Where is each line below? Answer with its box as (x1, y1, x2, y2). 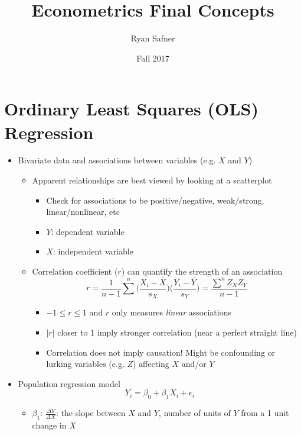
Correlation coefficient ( (32, 265, 118, 277)
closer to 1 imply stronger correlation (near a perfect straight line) (57, 326, 297, 338)
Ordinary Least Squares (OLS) (4, 96, 259, 121)
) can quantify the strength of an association (121, 265, 283, 277)
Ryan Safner (130, 32, 175, 44)
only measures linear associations (112, 306, 232, 318)
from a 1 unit (241, 407, 289, 419)
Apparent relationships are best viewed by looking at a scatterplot (32, 174, 272, 186)
